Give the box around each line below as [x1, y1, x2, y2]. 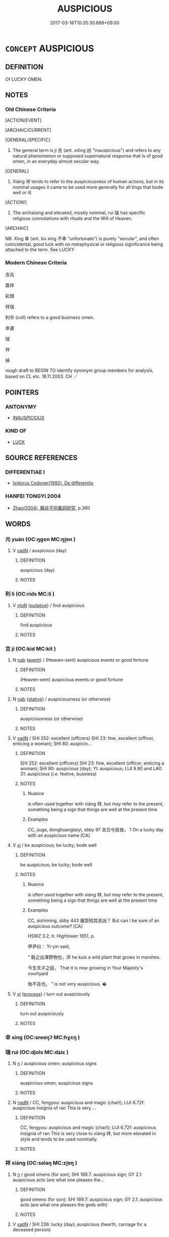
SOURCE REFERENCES [5, 454, 78, 462]
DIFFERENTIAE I [5, 469, 45, 476]
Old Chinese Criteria [5, 106, 57, 113]
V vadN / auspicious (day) [12, 548, 67, 554]
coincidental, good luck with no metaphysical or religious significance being [5, 241, 163, 247]
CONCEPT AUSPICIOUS [5, 42, 94, 54]
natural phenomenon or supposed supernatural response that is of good [12, 153, 163, 159]
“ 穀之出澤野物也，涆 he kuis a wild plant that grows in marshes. [27, 954, 160, 960]
